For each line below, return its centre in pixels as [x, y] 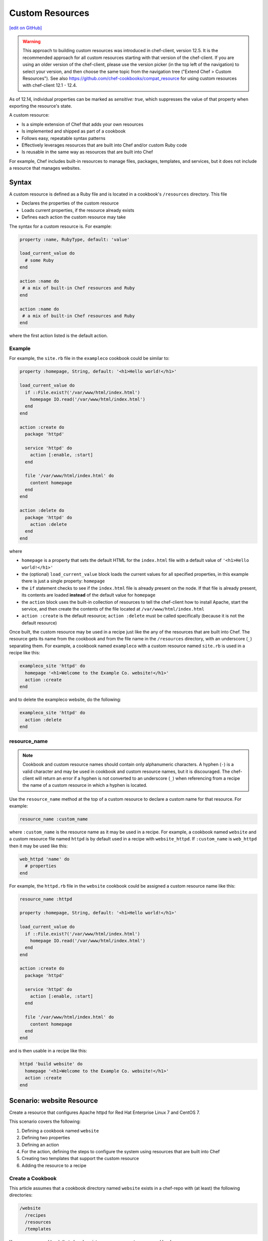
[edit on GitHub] [26, 28]
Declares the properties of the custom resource [70, 203]
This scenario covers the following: [45, 1121]
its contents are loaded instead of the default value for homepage [89, 595]
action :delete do [42, 511]
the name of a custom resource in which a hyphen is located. [85, 785]
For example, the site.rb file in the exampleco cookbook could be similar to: [89, 358]
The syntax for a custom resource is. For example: [61, 226]
